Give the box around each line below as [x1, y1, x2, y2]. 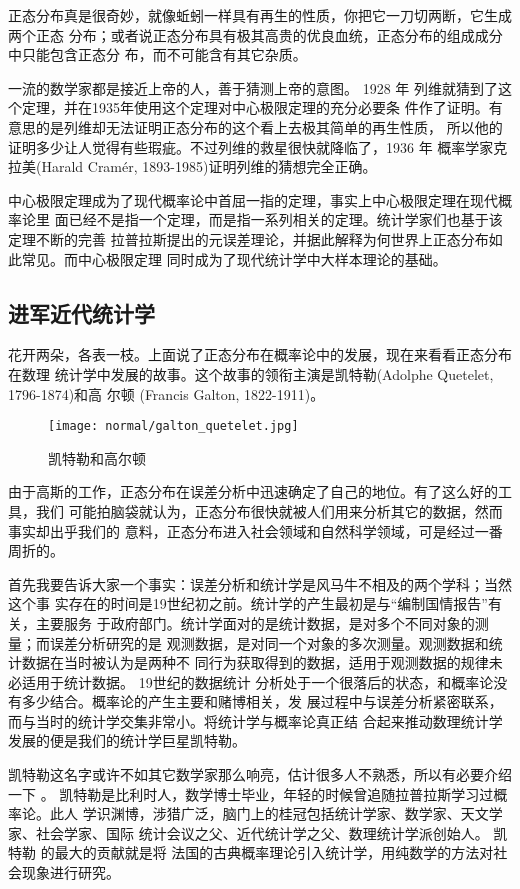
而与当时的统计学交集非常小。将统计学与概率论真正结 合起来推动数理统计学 [8, 710, 503, 731]
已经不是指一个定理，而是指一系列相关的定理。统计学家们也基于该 [68, 209, 503, 230]
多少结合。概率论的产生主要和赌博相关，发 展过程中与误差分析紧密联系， [21, 691, 503, 712]
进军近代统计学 [8, 297, 155, 328]
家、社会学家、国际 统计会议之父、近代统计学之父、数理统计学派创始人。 [8, 822, 489, 843]
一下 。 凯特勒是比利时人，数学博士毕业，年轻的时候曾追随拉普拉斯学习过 [8, 783, 494, 804]
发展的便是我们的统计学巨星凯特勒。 [8, 730, 246, 751]
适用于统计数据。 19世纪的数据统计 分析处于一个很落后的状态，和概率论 [21, 671, 494, 692]
